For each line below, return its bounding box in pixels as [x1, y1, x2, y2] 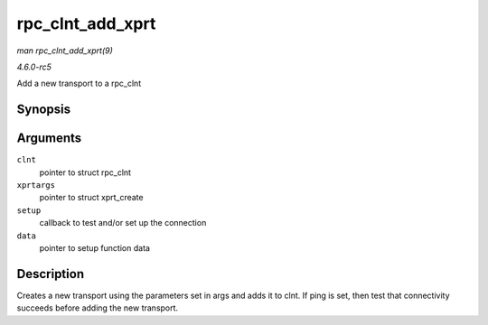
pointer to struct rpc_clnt [39, 167, 131, 178]
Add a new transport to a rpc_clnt [16, 78, 142, 89]
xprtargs [16, 181, 56, 190]
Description [16, 266, 85, 282]
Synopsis [16, 102, 71, 117]
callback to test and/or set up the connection [39, 218, 207, 228]
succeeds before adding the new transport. [16, 302, 179, 313]
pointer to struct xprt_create [39, 192, 144, 203]
